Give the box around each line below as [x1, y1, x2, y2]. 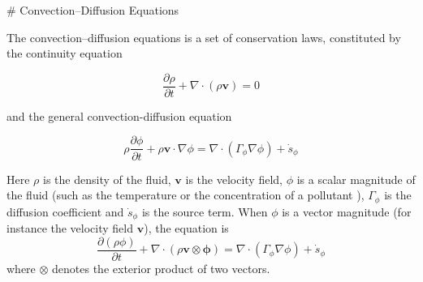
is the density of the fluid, [43, 170, 171, 187]
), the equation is [144, 220, 229, 236]
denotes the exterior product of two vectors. [52, 259, 270, 276]
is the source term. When [141, 203, 268, 220]
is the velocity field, [185, 170, 283, 187]
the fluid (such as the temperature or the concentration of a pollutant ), [6, 186, 365, 203]
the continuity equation [6, 45, 123, 62]
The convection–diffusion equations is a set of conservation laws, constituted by [6, 28, 401, 45]
